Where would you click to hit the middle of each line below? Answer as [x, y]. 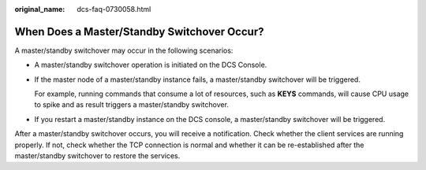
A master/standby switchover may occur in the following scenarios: [124, 50]
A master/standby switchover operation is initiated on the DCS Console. [151, 65]
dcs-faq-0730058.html [114, 9]
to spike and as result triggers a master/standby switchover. [131, 105]
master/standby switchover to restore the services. [97, 156]
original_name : [40, 9]
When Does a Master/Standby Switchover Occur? [139, 31]
